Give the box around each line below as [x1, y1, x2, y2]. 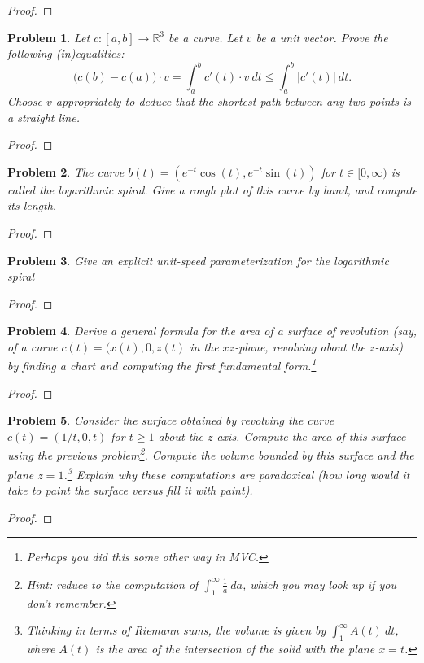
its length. [7, 197, 57, 214]
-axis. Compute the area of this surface [212, 428, 406, 445]
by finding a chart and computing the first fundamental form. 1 [7, 355, 317, 374]
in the [190, 338, 219, 355]
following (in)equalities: [7, 45, 125, 62]
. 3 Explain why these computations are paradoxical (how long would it [63, 463, 410, 482]
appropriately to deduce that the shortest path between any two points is [55, 93, 412, 110]
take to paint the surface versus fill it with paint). [7, 482, 253, 499]
